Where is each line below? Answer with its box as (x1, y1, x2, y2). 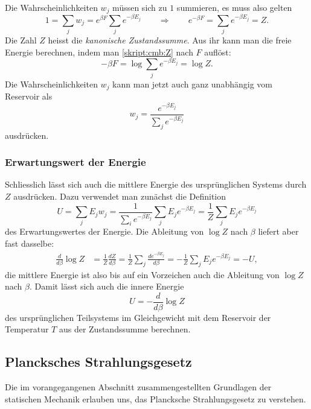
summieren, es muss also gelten (176, 1, 292, 13)
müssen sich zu (112, 1, 167, 13)
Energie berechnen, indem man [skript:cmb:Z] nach (5, 45, 193, 58)
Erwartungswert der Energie (5, 154, 146, 170)
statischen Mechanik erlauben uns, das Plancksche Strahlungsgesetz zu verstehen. (5, 392, 306, 405)
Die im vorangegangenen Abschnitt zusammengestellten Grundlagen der (5, 381, 272, 393)
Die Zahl (5, 33, 37, 46)
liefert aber (258, 225, 299, 238)
